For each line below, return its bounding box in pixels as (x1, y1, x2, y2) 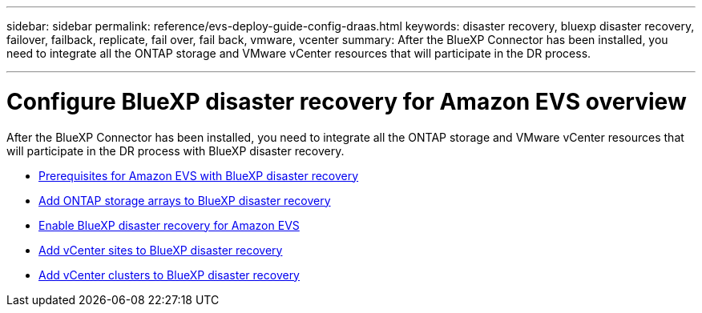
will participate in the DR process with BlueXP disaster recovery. (6, 143, 345, 158)
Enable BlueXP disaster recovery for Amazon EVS (38, 218, 300, 232)
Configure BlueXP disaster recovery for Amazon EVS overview (6, 87, 687, 115)
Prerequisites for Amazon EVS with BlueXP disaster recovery (38, 168, 359, 183)
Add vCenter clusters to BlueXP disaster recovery (38, 267, 300, 282)
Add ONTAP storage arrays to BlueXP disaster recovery (38, 193, 331, 207)
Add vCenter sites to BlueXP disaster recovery (38, 243, 283, 257)
